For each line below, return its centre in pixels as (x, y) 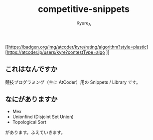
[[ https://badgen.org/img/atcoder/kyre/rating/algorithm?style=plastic (76, 47)
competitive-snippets (84, 9)
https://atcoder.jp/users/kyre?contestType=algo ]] (58, 52)
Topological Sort (29, 122)
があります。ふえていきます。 (35, 133)
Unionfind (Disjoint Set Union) (43, 117)
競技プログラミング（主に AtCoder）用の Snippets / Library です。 (73, 82)
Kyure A (84, 23)
